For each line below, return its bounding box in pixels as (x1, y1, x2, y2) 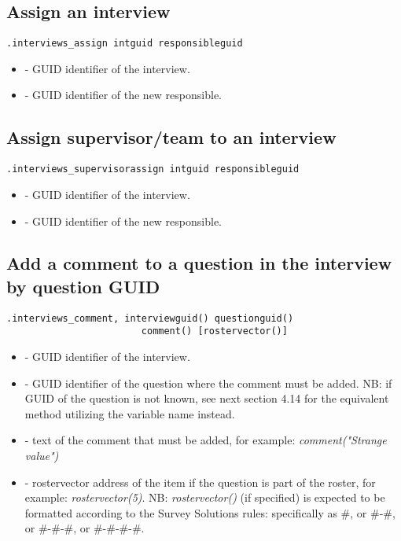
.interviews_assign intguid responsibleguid (6, 38, 243, 50)
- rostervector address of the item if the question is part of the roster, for (24, 473, 376, 490)
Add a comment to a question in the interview (6, 251, 392, 275)
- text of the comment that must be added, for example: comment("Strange (24, 432, 387, 448)
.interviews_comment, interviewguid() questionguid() (6, 312, 294, 324)
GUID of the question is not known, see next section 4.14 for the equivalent (24, 390, 389, 407)
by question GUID (6, 274, 160, 298)
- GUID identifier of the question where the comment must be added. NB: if (24, 374, 392, 391)
